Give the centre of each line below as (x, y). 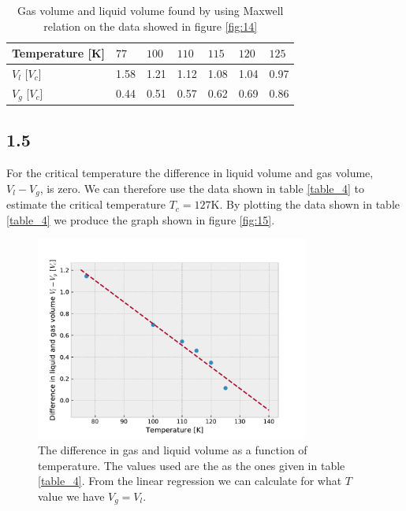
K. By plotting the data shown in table (305, 204)
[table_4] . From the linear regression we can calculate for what (190, 481)
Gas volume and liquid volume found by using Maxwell (151, 10)
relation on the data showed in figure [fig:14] (151, 26)
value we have (71, 496)
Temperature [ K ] (59, 53)
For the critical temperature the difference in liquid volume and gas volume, (190, 173)
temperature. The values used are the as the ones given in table (192, 465)
